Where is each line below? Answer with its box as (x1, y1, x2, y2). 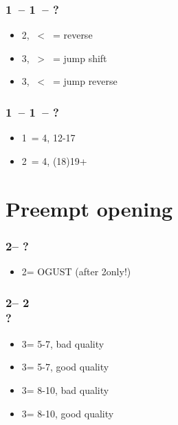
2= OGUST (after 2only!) (21, 264, 131, 278)
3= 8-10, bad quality (21, 382, 109, 397)
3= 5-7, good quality (21, 359, 109, 374)
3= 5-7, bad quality (21, 336, 104, 350)
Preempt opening (5, 194, 173, 222)
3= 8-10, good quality (21, 406, 114, 420)
